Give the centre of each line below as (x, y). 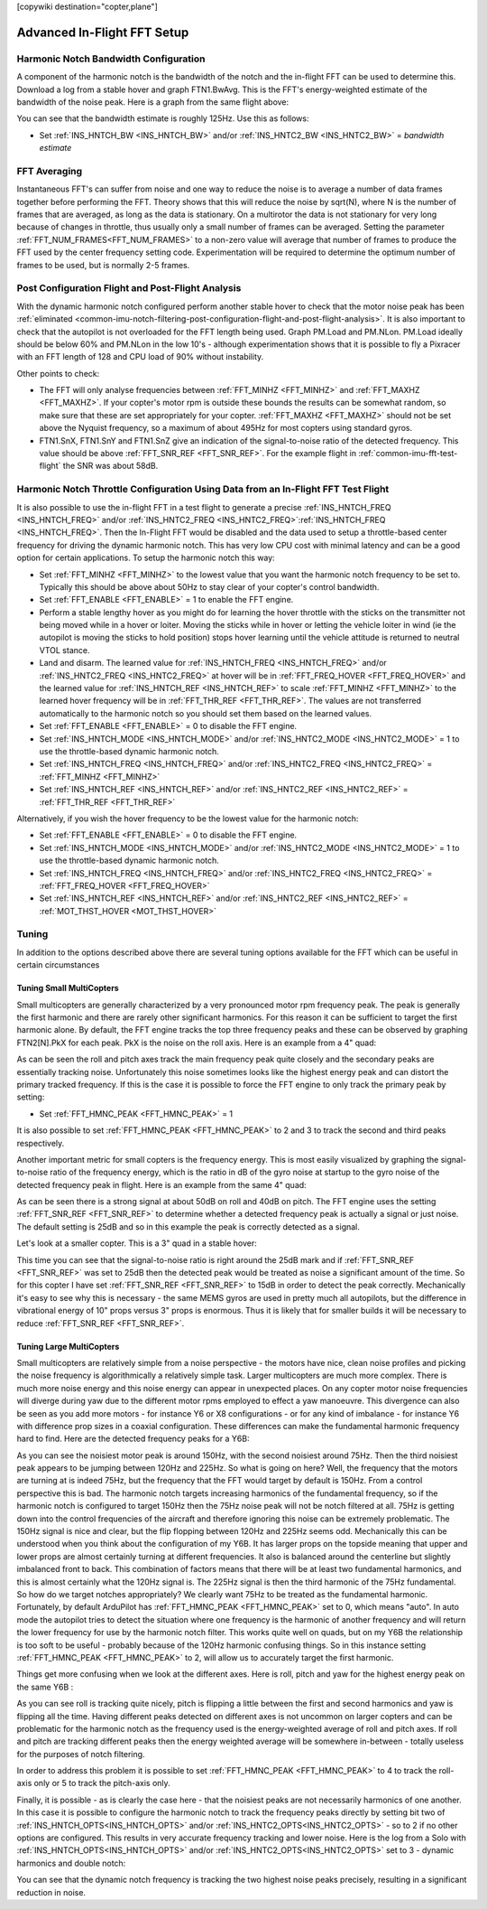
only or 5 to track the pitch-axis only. (102, 1783)
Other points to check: (58, 373)
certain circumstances (58, 965)
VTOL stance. (64, 650)
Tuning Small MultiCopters (68, 988)
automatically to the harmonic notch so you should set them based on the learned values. (206, 713)
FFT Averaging (50, 171)
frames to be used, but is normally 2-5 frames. (103, 265)
